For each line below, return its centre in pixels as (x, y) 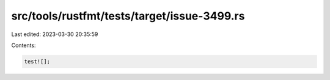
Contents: (24, 45)
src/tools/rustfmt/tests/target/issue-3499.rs (128, 16)
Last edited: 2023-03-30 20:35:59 (55, 34)
